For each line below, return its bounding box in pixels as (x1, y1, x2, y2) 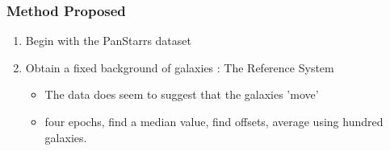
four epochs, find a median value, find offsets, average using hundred (44, 113, 384, 129)
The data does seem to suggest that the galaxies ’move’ (44, 86, 319, 103)
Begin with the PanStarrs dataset (25, 32, 191, 49)
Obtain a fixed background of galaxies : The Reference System (25, 59, 334, 75)
